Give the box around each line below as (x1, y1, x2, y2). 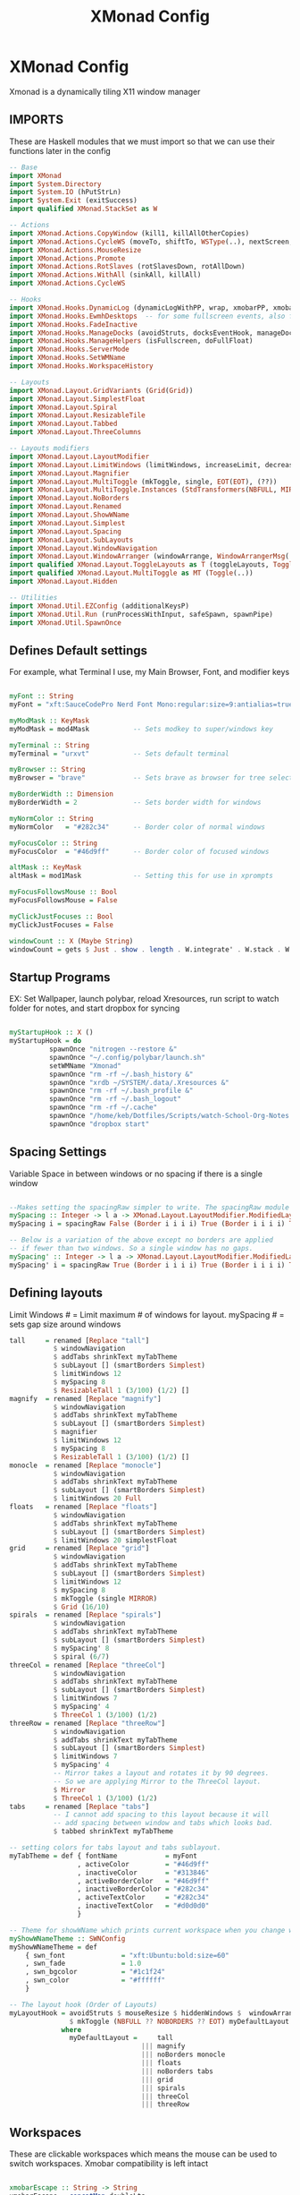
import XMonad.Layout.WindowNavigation (9, 543, 158, 552)
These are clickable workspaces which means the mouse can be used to (9, 2148, 278, 2159)
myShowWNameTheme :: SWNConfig (9, 1934, 126, 1943)
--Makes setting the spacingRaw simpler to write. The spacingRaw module (9, 1202, 290, 1212)
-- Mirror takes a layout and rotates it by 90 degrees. (53, 1769, 270, 1778)
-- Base (9, 163, 38, 172)
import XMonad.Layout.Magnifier (9, 468, 129, 478)
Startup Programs (9, 969, 111, 985)
